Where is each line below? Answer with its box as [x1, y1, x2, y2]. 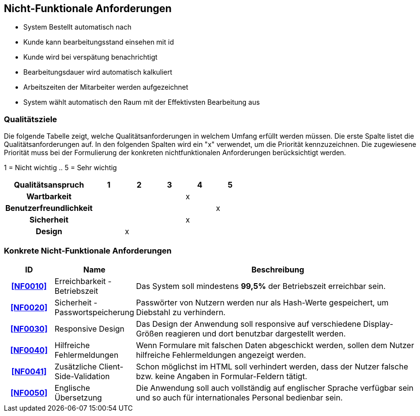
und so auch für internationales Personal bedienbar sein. [136, 392, 343, 402]
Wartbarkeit [26, 192, 72, 202]
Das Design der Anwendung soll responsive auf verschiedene [136, 319, 361, 329]
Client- [98, 361, 124, 371]
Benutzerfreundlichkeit [5, 203, 93, 213]
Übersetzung [54, 392, 102, 402]
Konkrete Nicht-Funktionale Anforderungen [4, 245, 172, 256]
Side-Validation [54, 371, 110, 381]
